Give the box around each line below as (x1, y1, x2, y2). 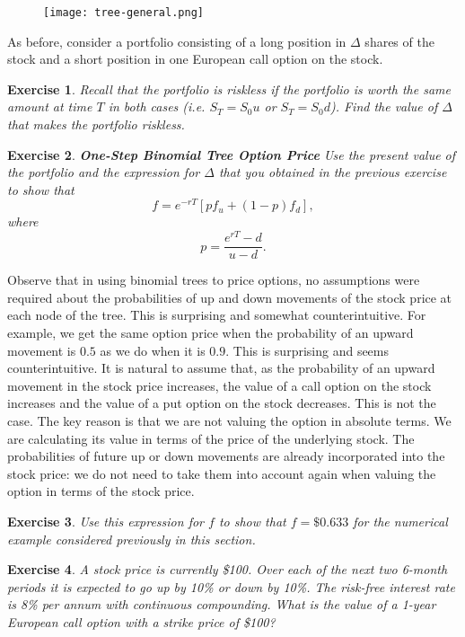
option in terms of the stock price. (7, 482, 195, 500)
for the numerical (353, 511, 448, 530)
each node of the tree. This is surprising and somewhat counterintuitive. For (7, 305, 426, 324)
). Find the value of (329, 97, 438, 116)
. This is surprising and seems (225, 341, 390, 359)
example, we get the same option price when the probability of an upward (7, 323, 414, 341)
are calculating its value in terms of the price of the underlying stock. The (7, 429, 415, 447)
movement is (7, 341, 76, 359)
